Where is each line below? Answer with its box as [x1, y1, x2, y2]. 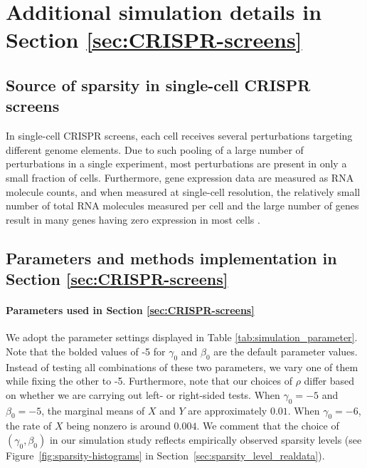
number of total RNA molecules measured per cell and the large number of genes [6, 198, 359, 213]
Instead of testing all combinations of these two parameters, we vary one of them [6, 359, 358, 374]
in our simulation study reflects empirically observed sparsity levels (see [49, 432, 362, 447]
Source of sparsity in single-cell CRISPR [6, 73, 311, 95]
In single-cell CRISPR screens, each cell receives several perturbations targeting [6, 128, 353, 143]
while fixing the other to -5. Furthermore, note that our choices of [6, 373, 292, 388]
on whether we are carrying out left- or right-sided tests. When [6, 387, 280, 402]
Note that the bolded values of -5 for [6, 343, 166, 358]
